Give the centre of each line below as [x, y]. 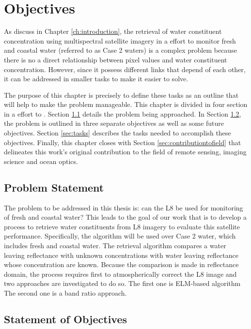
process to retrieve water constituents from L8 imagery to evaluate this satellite [122, 226]
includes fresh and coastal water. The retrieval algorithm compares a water [115, 246]
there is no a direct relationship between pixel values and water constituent [116, 59]
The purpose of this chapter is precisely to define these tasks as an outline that [121, 95]
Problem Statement [54, 187]
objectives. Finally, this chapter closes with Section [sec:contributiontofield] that [123, 142]
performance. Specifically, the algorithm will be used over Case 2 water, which [120, 236]
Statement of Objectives [66, 319]
